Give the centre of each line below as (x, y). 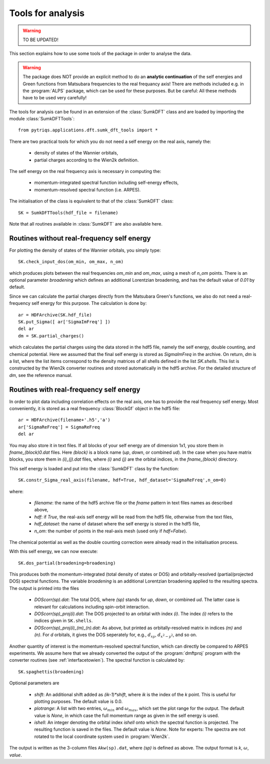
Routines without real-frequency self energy (80, 238)
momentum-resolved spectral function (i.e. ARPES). (87, 189)
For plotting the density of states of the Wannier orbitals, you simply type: (85, 250)
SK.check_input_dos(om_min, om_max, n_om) (71, 262)
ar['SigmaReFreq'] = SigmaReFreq (59, 427)
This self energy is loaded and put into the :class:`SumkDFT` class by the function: (94, 468)
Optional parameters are (34, 683)
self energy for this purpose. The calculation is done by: (89, 303)
